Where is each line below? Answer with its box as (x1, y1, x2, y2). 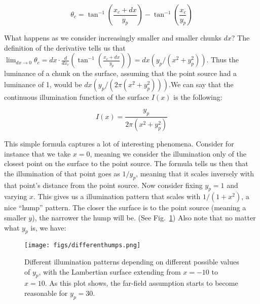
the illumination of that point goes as (4, 168, 120, 178)
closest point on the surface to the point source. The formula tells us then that (4, 158, 248, 169)
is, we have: (30, 222, 66, 233)
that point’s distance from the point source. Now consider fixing (4, 179, 203, 190)
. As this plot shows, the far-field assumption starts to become (45, 278, 238, 288)
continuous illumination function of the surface (4, 91, 150, 102)
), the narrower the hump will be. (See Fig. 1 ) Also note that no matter (32, 212, 256, 223)
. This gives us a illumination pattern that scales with (33, 191, 201, 202)
